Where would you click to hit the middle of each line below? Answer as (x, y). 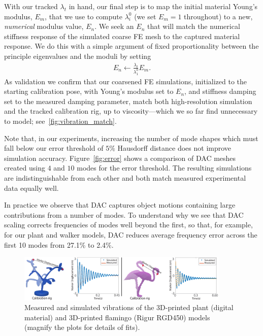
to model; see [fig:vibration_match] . (60, 121)
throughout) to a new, (218, 16)
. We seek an (114, 26)
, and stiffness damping (220, 91)
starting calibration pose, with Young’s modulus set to (89, 91)
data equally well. (31, 188)
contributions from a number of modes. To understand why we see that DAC (124, 214)
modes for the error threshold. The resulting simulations (164, 168)
